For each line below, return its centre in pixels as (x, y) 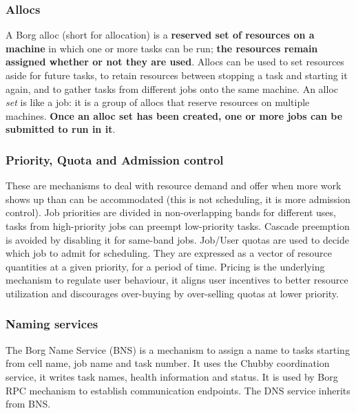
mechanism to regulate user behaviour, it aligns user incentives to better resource (177, 280)
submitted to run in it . (61, 129)
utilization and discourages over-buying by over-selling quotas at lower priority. (172, 293)
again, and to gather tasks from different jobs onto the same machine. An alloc (172, 88)
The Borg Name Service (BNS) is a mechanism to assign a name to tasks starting (178, 349)
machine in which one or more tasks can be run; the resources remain (162, 48)
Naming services (52, 324)
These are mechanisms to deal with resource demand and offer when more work (174, 186)
